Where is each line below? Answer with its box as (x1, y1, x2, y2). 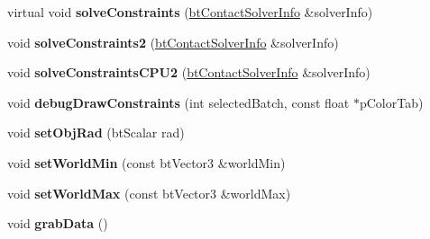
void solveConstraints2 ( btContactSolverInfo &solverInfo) (7, 32, 339, 51)
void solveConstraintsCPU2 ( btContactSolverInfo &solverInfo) (7, 63, 371, 82)
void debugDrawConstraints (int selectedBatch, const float (7, 93, 350, 111)
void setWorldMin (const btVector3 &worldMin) (7, 153, 286, 172)
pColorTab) (359, 93, 424, 111)
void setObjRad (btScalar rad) (7, 123, 185, 142)
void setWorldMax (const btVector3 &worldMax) (7, 183, 291, 202)
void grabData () (7, 214, 108, 233)
